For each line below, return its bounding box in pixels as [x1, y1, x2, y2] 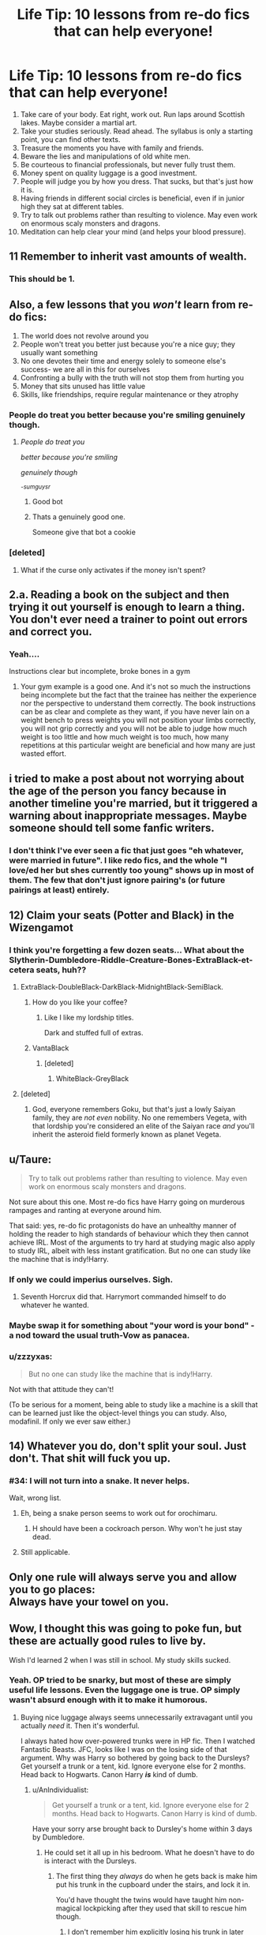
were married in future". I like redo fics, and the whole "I [9, 855, 227, 866]
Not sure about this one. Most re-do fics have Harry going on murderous [9, 1197, 245, 1207]
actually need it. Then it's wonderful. [20, 1720, 140, 1730]
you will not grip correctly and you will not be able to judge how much [20, 724, 248, 733]
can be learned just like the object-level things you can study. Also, [9, 1408, 227, 1417]
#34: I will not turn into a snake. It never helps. [9, 1475, 190, 1486]
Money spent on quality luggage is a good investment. [20, 168, 197, 178]
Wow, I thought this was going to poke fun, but [9, 1622, 242, 1635]
